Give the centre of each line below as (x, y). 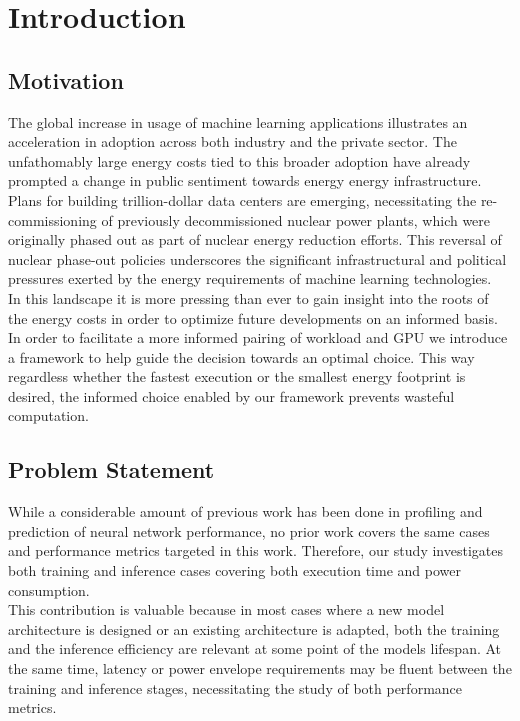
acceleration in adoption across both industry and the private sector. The (232, 141)
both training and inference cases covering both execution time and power (234, 570)
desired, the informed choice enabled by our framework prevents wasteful (231, 395)
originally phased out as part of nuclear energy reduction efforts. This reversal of (255, 239)
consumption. (49, 589)
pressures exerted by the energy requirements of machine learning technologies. (250, 278)
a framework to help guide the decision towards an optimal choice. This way (241, 356)
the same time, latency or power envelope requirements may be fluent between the (260, 668)
